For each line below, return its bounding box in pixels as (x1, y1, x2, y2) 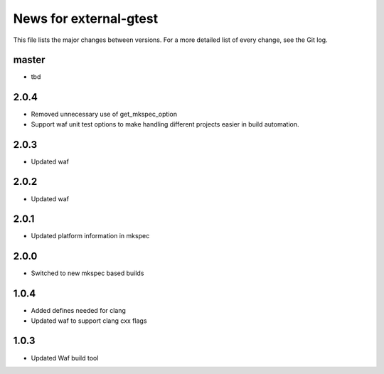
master (13, 54, 46, 66)
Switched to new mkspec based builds (31, 269, 144, 277)
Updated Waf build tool (31, 353, 99, 362)
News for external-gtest (13, 11, 159, 26)
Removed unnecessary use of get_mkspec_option (31, 110, 178, 119)
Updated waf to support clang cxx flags (31, 316, 147, 325)
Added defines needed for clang (31, 306, 126, 315)
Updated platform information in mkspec (31, 232, 150, 240)
